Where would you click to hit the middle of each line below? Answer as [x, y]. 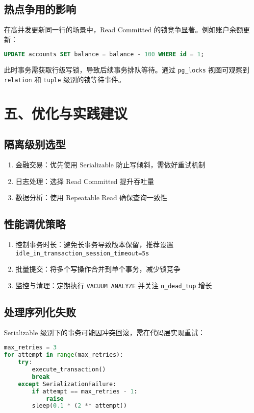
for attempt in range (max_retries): [64, 355]
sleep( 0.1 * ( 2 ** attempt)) [79, 406]
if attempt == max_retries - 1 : [85, 391]
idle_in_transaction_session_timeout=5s [82, 253]
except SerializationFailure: [67, 384]
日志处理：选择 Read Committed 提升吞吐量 [85, 181]
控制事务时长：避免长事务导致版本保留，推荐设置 [94, 244]
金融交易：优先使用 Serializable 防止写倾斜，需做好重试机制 [110, 165]
